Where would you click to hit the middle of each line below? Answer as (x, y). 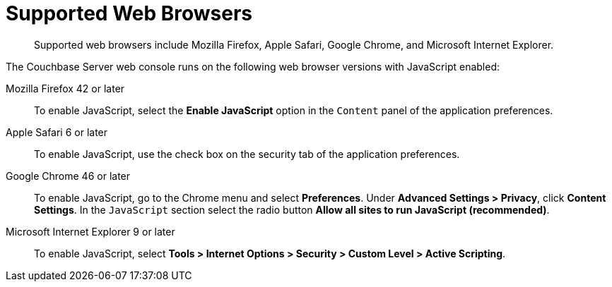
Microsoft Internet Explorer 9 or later (90, 231)
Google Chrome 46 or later (68, 176)
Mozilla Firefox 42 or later (65, 88)
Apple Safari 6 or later (57, 132)
